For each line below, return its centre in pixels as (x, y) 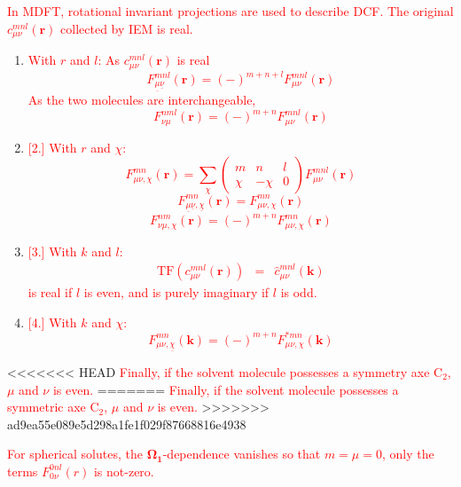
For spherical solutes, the (75, 454)
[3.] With (52, 251)
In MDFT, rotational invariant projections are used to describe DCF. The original (230, 11)
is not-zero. (124, 471)
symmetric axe (47, 407)
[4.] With (52, 322)
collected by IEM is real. (127, 28)
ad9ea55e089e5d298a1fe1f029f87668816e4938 (127, 424)
